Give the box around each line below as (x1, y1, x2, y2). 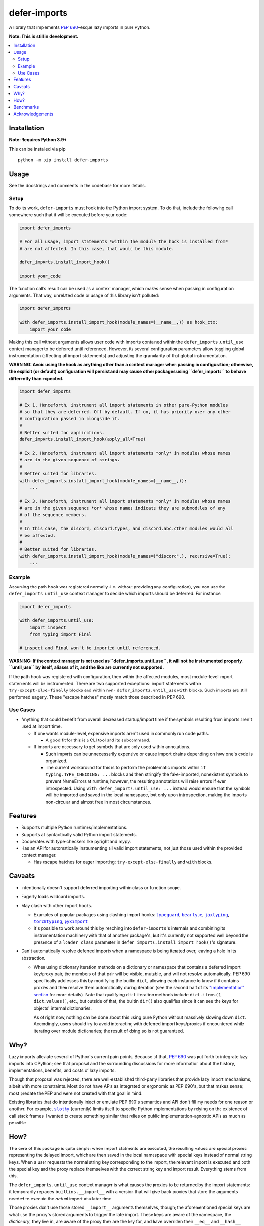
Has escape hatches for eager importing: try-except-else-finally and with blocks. (33, 859, 213, 865)
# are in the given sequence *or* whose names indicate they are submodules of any (19, 505, 226, 511)
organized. (45, 758, 67, 764)
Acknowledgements (13, 111, 54, 117)
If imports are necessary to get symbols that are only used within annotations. (33, 744, 191, 750)
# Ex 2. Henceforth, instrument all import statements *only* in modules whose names (19, 450, 231, 456)
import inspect (29, 624, 66, 630)
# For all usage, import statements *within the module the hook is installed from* (19, 239, 228, 245)
